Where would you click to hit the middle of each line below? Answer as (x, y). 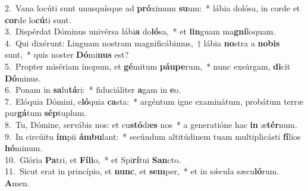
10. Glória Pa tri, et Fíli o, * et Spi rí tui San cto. (93, 159)
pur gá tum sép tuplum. (46, 113)
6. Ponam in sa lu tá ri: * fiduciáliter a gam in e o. (93, 90)
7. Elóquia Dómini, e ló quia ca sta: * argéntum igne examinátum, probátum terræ (154, 101)
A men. (17, 182)
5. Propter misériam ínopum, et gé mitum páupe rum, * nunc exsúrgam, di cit (148, 66)
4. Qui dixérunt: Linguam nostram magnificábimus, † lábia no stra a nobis (142, 43)
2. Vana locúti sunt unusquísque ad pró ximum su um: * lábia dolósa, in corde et (153, 8)
